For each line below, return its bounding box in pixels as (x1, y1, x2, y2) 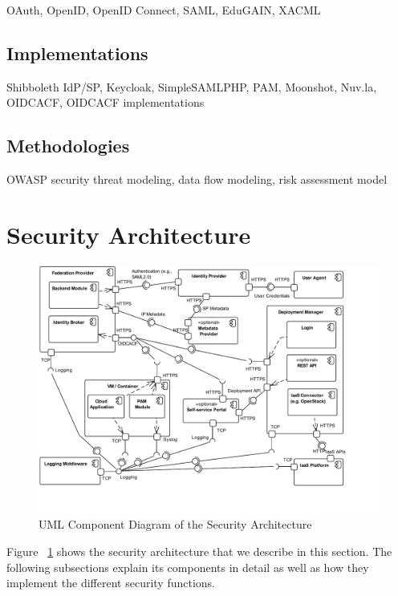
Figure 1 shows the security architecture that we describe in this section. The (6, 542, 392, 559)
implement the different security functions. (6, 574, 216, 591)
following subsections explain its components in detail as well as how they (6, 558, 369, 575)
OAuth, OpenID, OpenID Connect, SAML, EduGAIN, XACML (6, 2, 321, 18)
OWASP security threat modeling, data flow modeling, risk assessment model (6, 171, 388, 188)
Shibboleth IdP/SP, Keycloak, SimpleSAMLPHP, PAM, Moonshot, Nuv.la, (6, 78, 377, 95)
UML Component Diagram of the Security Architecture (39, 516, 312, 533)
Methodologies (6, 133, 130, 158)
